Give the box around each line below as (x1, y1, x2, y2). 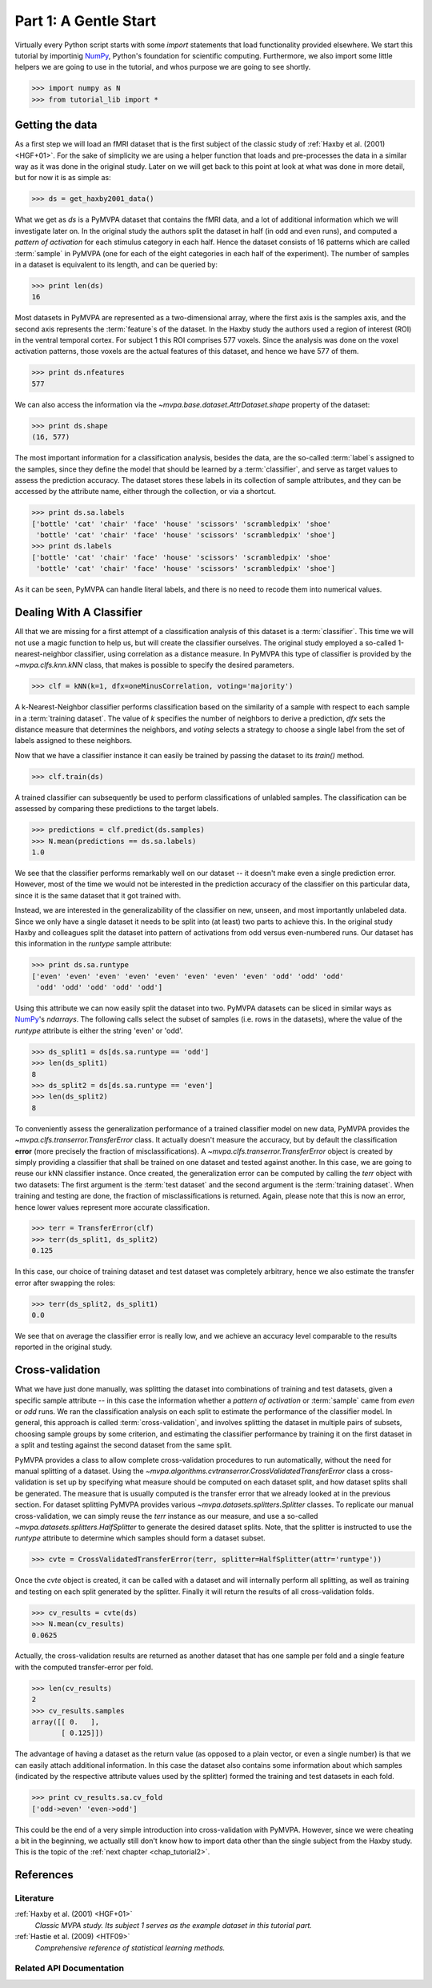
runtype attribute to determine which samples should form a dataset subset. (14, 1533, 266, 1543)
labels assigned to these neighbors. (14, 736, 132, 745)
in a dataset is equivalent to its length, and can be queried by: (14, 259, 218, 269)
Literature (14, 1893, 54, 1904)
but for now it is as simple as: (14, 173, 111, 183)
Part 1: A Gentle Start (14, 12, 156, 30)
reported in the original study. (14, 1342, 113, 1352)
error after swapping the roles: (14, 1278, 116, 1287)
